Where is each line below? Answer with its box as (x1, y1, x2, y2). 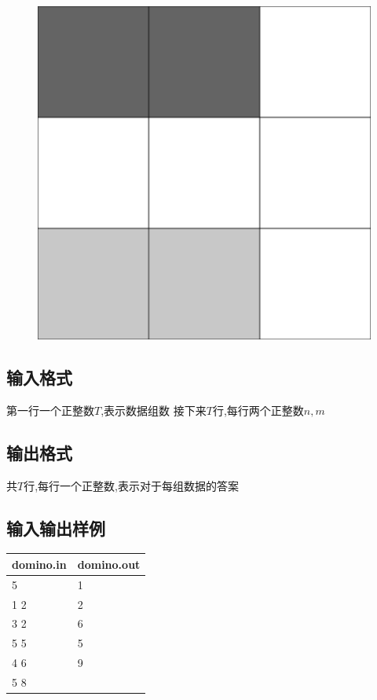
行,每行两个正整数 (212, 401, 304, 418)
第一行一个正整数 (6, 401, 94, 418)
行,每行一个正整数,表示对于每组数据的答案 (24, 477, 239, 493)
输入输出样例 (6, 515, 105, 540)
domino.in (12, 555, 67, 572)
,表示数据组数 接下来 (101, 401, 207, 418)
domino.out (77, 555, 141, 572)
